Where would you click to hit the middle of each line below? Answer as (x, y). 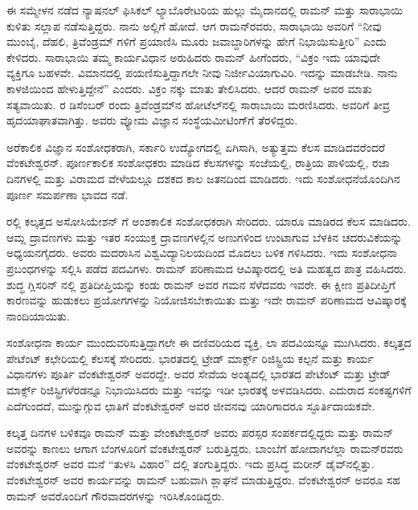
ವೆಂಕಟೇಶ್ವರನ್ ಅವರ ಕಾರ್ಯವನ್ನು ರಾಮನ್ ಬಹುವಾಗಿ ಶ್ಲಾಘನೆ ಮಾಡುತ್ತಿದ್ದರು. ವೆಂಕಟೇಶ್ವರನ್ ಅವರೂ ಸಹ (203, 480)
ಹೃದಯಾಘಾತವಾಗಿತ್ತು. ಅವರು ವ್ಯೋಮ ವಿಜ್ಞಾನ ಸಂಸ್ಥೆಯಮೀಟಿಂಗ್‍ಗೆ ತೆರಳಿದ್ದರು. (152, 120)
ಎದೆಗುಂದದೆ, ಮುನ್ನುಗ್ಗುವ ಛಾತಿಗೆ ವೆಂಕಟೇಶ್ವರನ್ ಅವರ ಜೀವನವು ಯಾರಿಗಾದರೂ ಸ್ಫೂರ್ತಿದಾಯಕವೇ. (191, 405)
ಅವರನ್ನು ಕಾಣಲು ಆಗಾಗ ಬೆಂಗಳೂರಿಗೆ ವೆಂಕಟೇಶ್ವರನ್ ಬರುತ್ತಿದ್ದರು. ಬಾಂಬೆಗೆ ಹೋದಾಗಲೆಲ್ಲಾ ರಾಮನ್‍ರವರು (205, 448)
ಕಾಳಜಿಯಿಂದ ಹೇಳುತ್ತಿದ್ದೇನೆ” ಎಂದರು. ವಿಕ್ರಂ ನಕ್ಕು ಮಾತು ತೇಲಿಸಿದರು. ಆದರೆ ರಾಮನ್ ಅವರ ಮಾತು (189, 88)
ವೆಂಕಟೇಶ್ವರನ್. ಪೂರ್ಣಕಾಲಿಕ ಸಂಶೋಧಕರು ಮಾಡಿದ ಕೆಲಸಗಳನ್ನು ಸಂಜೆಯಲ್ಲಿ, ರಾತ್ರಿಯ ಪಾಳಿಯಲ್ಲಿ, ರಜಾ (198, 163)
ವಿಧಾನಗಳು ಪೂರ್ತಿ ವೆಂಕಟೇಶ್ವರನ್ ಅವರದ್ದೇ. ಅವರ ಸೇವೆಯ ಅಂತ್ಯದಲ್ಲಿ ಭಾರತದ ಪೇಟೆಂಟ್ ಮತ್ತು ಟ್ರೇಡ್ (199, 374)
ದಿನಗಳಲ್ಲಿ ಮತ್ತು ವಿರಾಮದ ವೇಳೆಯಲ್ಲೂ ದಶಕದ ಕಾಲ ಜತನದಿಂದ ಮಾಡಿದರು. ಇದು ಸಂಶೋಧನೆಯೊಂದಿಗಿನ (203, 178)
